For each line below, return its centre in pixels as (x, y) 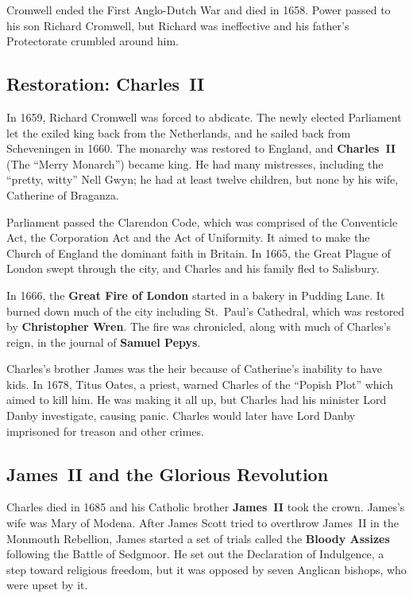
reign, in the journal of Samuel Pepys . (104, 342)
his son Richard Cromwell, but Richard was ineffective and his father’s (178, 25)
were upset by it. (47, 585)
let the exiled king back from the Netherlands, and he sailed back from (179, 132)
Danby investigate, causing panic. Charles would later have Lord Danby (181, 415)
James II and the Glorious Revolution (168, 474)
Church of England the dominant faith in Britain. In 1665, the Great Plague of (199, 252)
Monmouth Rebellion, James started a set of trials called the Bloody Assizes (198, 538)
